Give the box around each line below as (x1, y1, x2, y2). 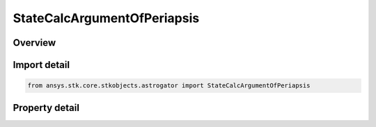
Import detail (13, 59, 70, 71)
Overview (13, 37, 56, 49)
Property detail (13, 101, 80, 114)
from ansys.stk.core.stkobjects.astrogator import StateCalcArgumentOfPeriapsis (27, 82, 311, 90)
